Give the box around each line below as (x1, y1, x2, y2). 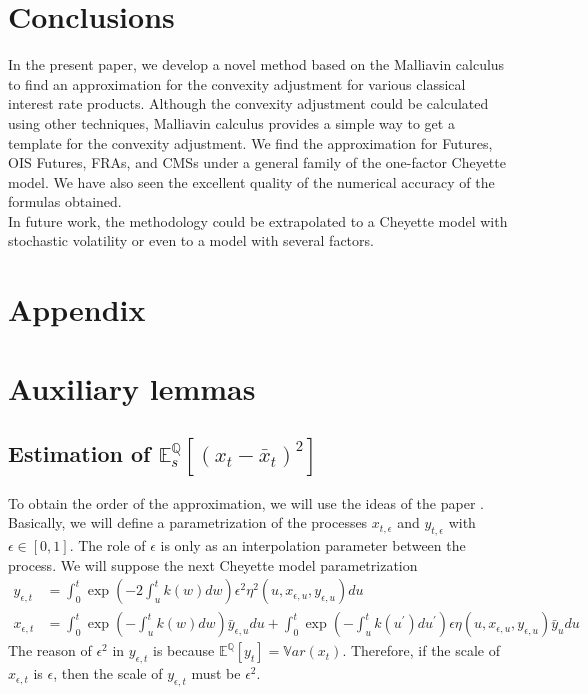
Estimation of (8, 437, 151, 468)
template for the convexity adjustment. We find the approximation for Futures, (8, 132, 493, 153)
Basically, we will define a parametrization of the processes (8, 512, 368, 533)
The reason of (8, 640, 92, 661)
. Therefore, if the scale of (342, 640, 501, 661)
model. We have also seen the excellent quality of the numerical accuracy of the (8, 171, 495, 192)
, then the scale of (53, 663, 163, 684)
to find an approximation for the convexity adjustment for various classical (8, 73, 466, 94)
